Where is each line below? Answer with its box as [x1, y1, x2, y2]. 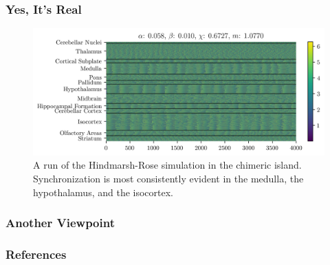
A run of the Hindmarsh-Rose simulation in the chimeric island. [33, 158, 302, 172]
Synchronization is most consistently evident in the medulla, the [33, 171, 304, 186]
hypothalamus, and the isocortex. [33, 184, 173, 199]
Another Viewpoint [5, 214, 115, 231]
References [5, 246, 67, 263]
